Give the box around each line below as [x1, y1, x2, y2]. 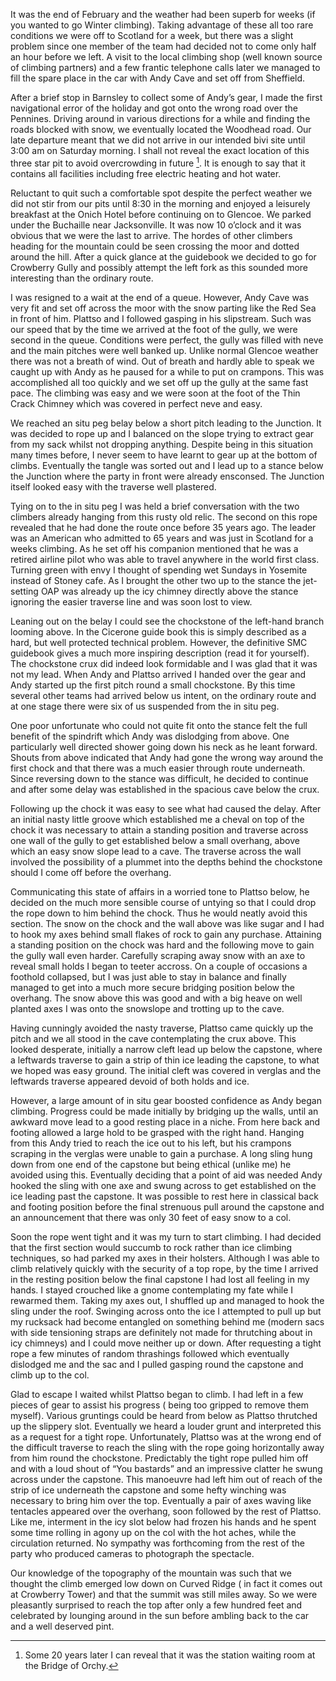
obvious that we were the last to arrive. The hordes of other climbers [10, 229, 293, 241]
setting [10, 585, 39, 597]
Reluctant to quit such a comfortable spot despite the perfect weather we [10, 187, 313, 199]
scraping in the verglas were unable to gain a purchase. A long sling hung [10, 1147, 313, 1159]
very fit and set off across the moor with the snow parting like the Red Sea [10, 302, 317, 314]
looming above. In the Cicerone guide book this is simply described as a [10, 625, 307, 638]
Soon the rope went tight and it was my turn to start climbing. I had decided [10, 1230, 322, 1243]
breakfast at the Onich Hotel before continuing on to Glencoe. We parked [10, 208, 312, 220]
